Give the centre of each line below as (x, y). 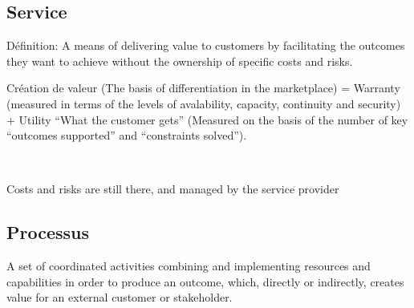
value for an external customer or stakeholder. (120, 297)
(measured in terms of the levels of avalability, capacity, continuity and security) (204, 103)
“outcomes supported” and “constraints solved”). (127, 135)
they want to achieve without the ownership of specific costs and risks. (180, 61)
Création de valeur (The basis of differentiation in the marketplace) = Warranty (203, 88)
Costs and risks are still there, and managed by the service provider (173, 189)
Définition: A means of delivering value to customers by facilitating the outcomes (206, 45)
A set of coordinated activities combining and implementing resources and (189, 266)
